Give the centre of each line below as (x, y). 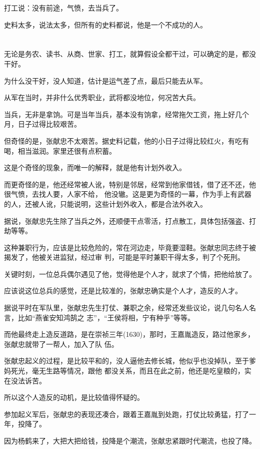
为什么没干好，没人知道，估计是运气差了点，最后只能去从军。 (105, 80)
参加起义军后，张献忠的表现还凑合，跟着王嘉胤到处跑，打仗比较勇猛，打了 (126, 414)
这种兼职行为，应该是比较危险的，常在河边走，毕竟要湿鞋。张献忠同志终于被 (130, 247)
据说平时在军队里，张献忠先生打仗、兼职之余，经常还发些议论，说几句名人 (126, 308)
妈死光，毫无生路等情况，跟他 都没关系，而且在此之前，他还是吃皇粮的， (124, 371)
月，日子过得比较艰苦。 (42, 124)
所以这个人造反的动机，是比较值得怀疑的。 (74, 397)
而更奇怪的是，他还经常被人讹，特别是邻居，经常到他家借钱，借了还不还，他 (130, 184)
